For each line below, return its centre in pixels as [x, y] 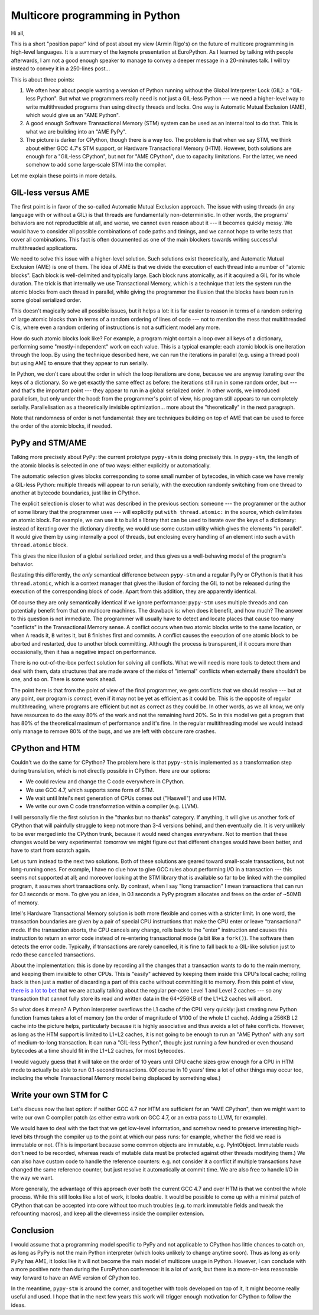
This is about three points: [43, 79]
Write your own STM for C [60, 1095]
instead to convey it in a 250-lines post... [61, 69]
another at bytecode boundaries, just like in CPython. [76, 493]
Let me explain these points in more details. [64, 175]
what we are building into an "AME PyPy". [76, 131]
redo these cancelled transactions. [53, 955]
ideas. [18, 1305]
